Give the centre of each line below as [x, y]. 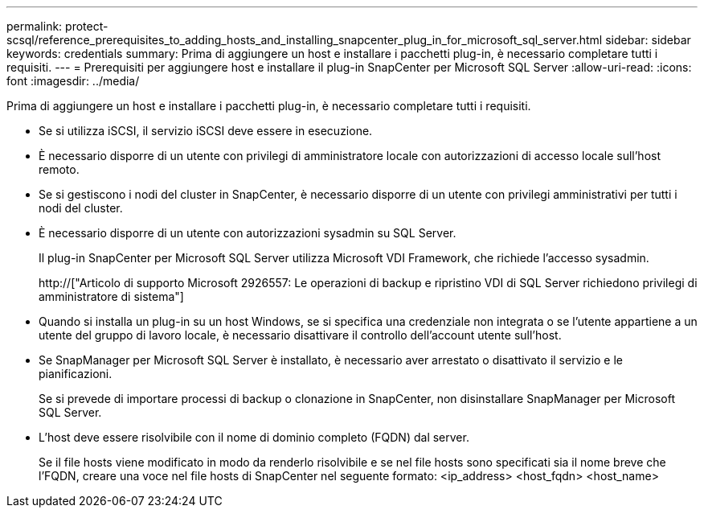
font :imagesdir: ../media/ [73, 81]
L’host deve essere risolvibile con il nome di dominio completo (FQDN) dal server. [254, 437]
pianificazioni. [76, 374]
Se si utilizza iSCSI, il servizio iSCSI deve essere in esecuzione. [206, 131]
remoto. [59, 169]
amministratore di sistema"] [111, 296]
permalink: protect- [57, 26]
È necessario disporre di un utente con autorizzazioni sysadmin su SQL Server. [248, 233]
